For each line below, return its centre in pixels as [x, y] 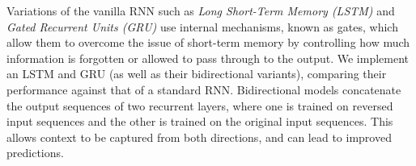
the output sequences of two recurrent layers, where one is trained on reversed [200, 105]
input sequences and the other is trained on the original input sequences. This [200, 121]
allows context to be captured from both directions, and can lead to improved [199, 137]
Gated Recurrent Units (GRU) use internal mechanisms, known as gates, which [202, 26]
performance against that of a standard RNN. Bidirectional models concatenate [204, 89]
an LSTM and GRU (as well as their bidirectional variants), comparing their [197, 74]
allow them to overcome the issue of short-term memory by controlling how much [208, 42]
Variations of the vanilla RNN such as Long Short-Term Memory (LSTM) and [201, 10]
